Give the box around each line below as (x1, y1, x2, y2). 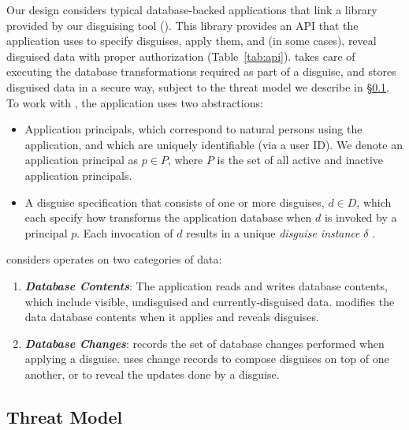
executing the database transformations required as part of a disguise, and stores (6, 63, 396, 80)
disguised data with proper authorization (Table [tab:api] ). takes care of (6, 47, 355, 64)
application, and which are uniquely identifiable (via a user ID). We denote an (24, 136, 403, 152)
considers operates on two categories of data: (6, 251, 222, 267)
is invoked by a (325, 209, 397, 226)
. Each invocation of (76, 224, 173, 241)
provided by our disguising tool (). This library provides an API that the (6, 17, 359, 33)
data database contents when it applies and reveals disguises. (24, 308, 319, 325)
